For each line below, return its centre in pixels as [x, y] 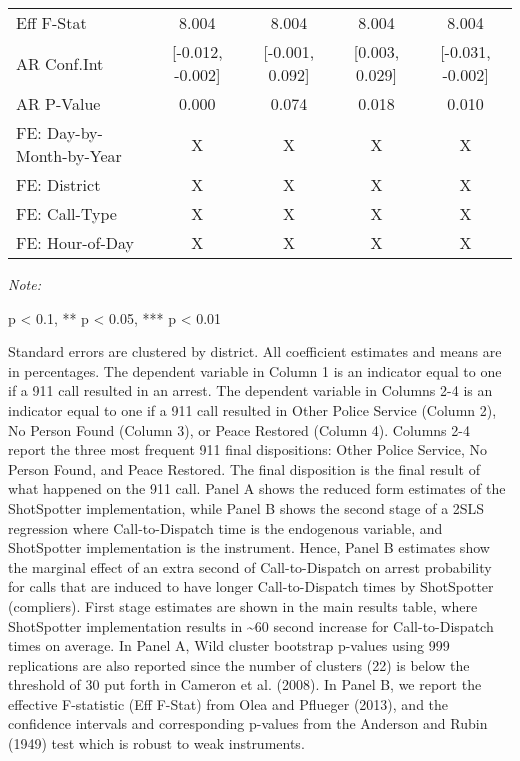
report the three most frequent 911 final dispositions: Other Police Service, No [248, 449]
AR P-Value [58, 103]
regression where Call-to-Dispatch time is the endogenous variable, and [225, 527]
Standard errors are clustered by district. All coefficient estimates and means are [255, 351]
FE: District [58, 184]
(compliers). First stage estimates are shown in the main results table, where [243, 605]
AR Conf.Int [60, 63]
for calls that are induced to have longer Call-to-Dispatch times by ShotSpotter [251, 586]
